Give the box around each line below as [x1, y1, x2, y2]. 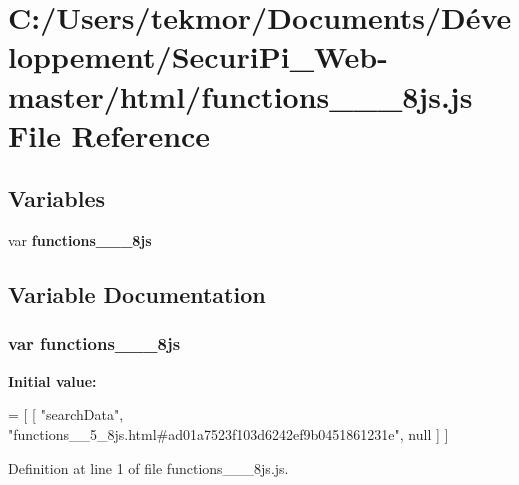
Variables [8, 183, 106, 214]
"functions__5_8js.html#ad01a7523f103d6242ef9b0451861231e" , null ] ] [8, 423, 449, 444]
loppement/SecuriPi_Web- [8, 36, 388, 77]
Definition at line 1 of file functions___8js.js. [8, 457, 289, 478]
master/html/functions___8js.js [8, 75, 473, 116]
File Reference [8, 114, 211, 155]
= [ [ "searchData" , [8, 404, 124, 425]
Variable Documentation [8, 279, 266, 310]
